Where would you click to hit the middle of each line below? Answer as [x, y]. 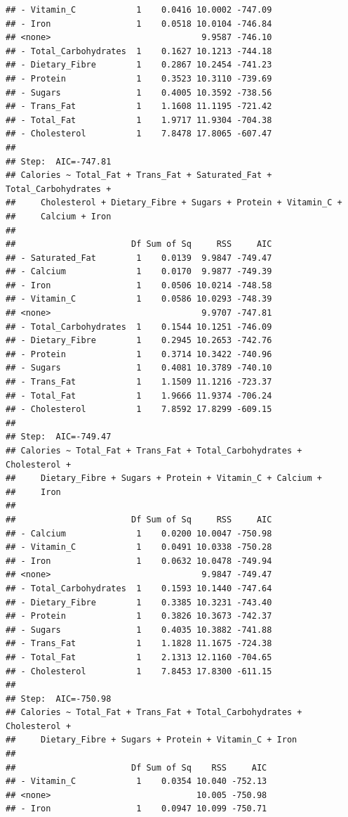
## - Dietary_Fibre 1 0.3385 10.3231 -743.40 [139, 602]
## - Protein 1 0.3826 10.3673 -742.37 [139, 616]
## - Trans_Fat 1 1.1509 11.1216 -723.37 [139, 382]
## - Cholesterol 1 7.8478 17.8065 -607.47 [139, 134]
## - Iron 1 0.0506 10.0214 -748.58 [139, 285]
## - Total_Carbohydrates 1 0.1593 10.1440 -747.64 [139, 588]
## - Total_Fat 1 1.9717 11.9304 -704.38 [139, 120]
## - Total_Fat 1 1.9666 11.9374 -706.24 [139, 395]
